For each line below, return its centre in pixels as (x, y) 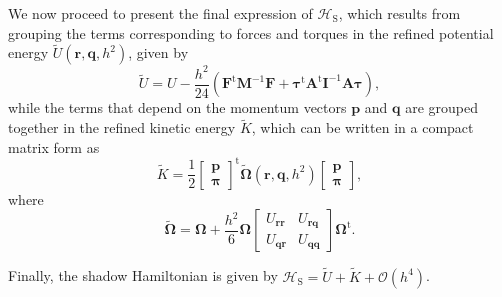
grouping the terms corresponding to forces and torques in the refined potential (251, 32)
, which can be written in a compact (362, 127)
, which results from (399, 13)
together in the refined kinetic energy (122, 127)
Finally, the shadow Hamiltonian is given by (143, 275)
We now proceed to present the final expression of (160, 13)
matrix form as (54, 146)
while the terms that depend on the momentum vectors (177, 107)
